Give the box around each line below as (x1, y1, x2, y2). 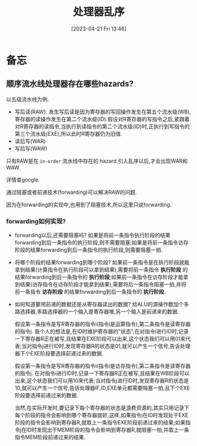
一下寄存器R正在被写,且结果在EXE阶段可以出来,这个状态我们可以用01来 (14, 336, 186, 343)
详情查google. (6, 176, 40, 183)
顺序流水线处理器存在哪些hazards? (6, 79, 134, 89)
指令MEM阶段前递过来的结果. (14, 434, 86, 441)
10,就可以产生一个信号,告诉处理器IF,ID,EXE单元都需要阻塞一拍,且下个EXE (14, 384, 190, 391)
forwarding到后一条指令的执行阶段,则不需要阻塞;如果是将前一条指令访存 (14, 239, 189, 246)
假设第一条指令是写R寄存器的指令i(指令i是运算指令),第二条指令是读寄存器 (14, 321, 191, 328)
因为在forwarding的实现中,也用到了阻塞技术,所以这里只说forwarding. (6, 201, 172, 208)
